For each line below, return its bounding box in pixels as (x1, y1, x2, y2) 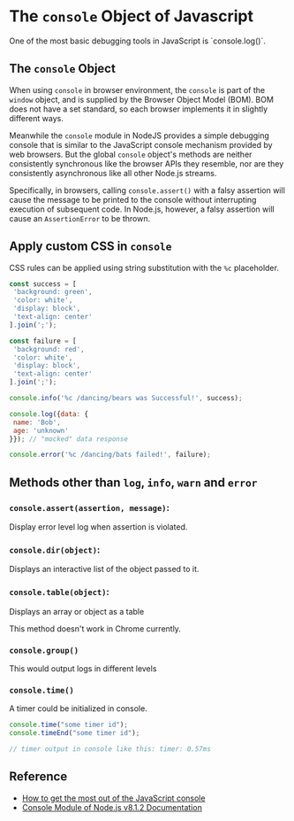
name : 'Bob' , (12, 418, 62, 427)
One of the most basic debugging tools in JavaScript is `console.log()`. (9, 35, 267, 46)
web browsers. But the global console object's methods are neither (9, 149, 253, 159)
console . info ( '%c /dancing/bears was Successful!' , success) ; (9, 394, 243, 403)
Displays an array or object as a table (9, 606, 145, 616)
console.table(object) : (9, 586, 110, 599)
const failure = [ (9, 337, 77, 345)
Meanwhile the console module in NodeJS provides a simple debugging (9, 130, 269, 141)
